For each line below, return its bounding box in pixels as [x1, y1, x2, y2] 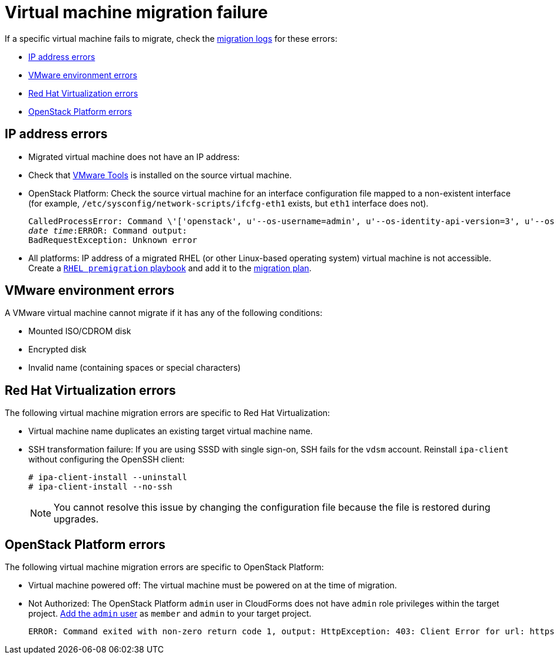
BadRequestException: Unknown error [28, 235, 197, 245]
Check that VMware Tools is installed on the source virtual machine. [28, 169, 292, 180]
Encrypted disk [28, 344, 87, 355]
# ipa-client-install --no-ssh [28, 482, 173, 492]
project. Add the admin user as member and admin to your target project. [28, 608, 312, 619]
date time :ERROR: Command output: [28, 225, 187, 235]
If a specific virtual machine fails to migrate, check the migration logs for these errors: [5, 33, 337, 44]
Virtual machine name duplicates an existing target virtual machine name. [28, 426, 313, 437]
